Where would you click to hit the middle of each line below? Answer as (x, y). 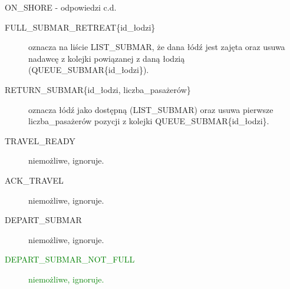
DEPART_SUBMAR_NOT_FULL (70, 259)
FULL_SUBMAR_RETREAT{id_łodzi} (80, 27)
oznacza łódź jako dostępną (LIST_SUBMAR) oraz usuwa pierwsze (151, 109)
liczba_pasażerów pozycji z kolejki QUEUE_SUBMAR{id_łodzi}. (149, 121)
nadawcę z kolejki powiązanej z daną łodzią (107, 58)
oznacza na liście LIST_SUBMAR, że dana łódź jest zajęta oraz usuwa (157, 47)
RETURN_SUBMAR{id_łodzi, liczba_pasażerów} (98, 89)
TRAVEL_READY (40, 140)
